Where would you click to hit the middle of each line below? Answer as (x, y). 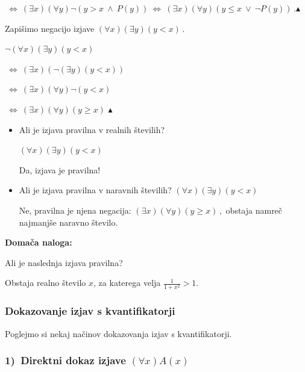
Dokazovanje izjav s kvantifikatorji (90, 311)
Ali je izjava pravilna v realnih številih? (92, 129)
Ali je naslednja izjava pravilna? (64, 262)
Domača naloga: (39, 242)
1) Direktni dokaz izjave (65, 360)
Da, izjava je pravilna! (60, 169)
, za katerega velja (127, 283)
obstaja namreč (254, 210)
